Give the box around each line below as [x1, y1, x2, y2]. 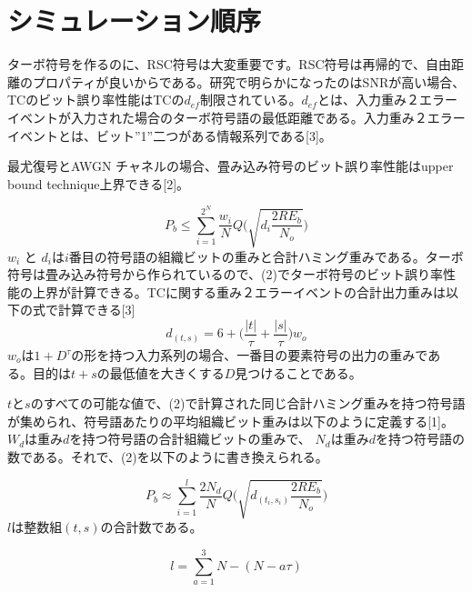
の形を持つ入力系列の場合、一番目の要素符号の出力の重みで [71, 346, 428, 364]
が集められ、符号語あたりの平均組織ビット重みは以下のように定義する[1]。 [7, 411, 454, 430]
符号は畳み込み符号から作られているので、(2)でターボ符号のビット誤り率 [7, 265, 443, 284]
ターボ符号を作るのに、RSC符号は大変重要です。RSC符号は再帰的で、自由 [7, 55, 452, 74]
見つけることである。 [235, 363, 362, 382]
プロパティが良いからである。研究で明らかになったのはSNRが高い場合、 [32, 72, 466, 91]
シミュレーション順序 [7, 2, 261, 39]
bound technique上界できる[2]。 [7, 174, 190, 193]
